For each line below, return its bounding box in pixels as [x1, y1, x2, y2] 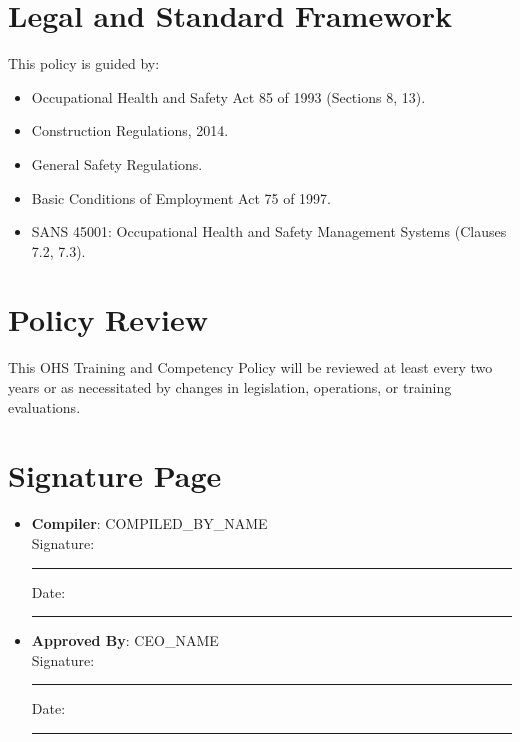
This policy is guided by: [8, 53, 160, 74]
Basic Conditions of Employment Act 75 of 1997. [31, 187, 331, 208]
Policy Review [8, 299, 208, 340]
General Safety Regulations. [31, 153, 203, 174]
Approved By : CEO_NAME [31, 630, 219, 651]
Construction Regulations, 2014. [31, 120, 229, 141]
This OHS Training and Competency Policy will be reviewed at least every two [8, 357, 493, 378]
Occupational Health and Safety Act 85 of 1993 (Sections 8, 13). [31, 86, 426, 107]
